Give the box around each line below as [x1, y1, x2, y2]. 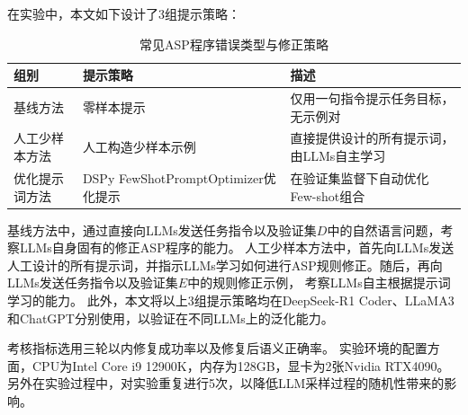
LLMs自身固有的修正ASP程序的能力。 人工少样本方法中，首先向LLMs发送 [19, 238, 454, 257]
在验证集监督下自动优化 [290, 168, 429, 187]
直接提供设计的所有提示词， [290, 128, 454, 147]
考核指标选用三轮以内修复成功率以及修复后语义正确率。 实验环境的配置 [7, 339, 427, 358]
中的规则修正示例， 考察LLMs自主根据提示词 [187, 273, 451, 292]
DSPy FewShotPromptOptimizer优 [82, 168, 276, 187]
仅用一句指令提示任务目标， [290, 89, 454, 108]
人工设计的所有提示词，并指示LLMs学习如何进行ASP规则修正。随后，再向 [7, 255, 443, 274]
